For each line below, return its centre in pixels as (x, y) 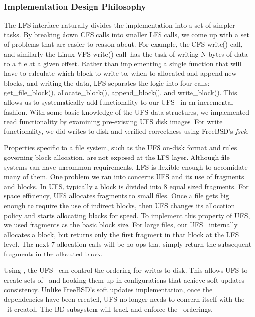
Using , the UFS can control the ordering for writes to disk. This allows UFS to (126, 270)
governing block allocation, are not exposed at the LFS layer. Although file (117, 157)
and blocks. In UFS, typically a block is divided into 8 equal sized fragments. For (126, 186)
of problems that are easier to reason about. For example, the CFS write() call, (123, 44)
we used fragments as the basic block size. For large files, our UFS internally (121, 225)
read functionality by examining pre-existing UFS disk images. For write (113, 121)
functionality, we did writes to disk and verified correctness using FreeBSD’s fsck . (127, 131)
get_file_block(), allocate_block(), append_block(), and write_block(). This (121, 92)
